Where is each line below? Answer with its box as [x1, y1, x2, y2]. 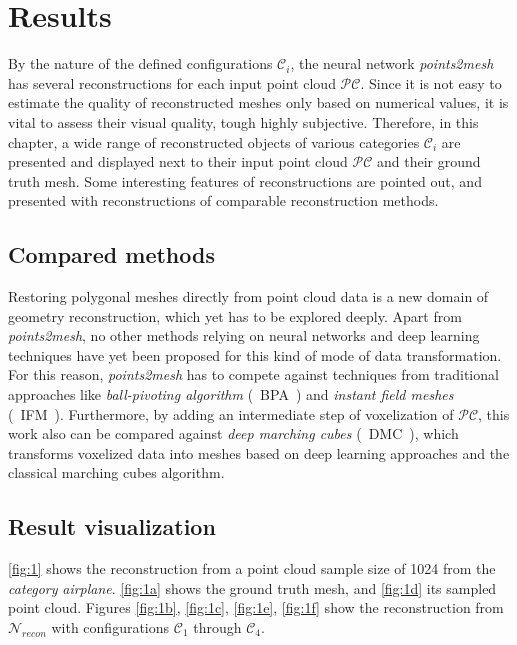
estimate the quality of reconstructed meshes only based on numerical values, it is [8, 92, 509, 113]
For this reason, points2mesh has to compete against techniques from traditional [8, 364, 499, 385]
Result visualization [8, 511, 216, 542]
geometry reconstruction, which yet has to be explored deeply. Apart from [8, 305, 462, 326]
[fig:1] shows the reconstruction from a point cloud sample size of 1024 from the [8, 558, 496, 579]
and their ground [376, 151, 481, 172]
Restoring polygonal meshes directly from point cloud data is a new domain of [8, 286, 489, 307]
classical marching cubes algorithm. [8, 462, 225, 483]
